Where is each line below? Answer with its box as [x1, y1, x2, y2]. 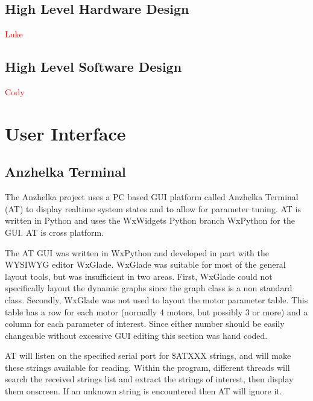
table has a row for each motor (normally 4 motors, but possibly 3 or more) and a [5, 305, 308, 318]
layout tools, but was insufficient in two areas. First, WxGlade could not [5, 270, 273, 282]
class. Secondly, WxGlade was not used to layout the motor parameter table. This [5, 293, 308, 306]
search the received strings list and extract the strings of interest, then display [5, 373, 294, 385]
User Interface [5, 121, 126, 145]
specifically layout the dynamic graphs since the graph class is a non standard [5, 282, 292, 294]
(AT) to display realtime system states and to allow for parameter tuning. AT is [5, 202, 301, 215]
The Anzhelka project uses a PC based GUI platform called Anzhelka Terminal [5, 191, 299, 203]
